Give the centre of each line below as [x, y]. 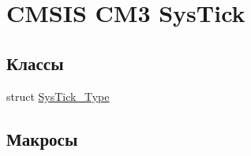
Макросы [42, 138]
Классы [35, 63]
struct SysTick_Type [58, 96]
